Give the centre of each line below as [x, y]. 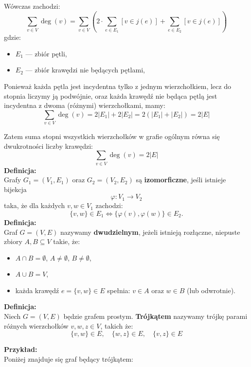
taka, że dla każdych [35, 205]
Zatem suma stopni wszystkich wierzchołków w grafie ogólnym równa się [112, 136]
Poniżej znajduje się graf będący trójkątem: [69, 358]
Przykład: [21, 349]
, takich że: [117, 325]
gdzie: [12, 37]
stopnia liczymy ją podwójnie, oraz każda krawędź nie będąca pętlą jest [111, 96]
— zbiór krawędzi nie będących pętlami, [85, 70]
